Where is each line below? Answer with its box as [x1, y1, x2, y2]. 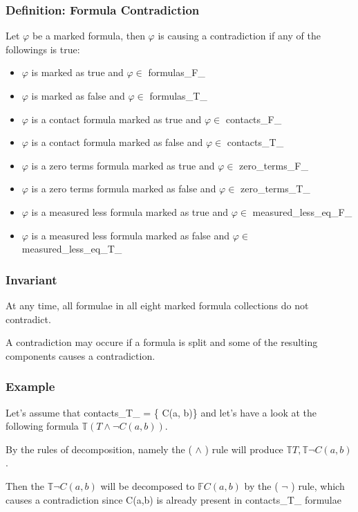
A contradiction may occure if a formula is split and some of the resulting [6, 335, 318, 349]
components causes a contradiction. [6, 348, 156, 363]
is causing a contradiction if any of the [158, 28, 321, 43]
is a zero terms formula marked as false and [31, 181, 216, 196]
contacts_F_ [225, 111, 282, 126]
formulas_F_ [148, 65, 205, 80]
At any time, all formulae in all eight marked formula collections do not [6, 298, 309, 312]
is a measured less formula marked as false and [31, 228, 229, 242]
